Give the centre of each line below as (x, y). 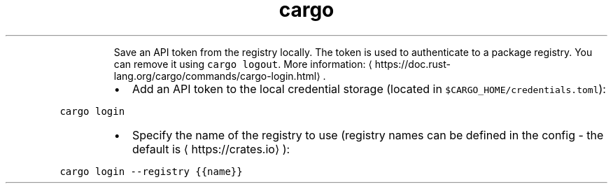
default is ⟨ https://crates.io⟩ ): (211, 149)
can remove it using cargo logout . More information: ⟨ (243, 64)
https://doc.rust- (413, 64)
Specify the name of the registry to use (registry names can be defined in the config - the (368, 135)
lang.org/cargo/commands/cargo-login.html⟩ (217, 76)
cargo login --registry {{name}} (151, 171)
